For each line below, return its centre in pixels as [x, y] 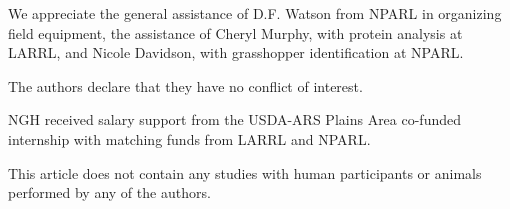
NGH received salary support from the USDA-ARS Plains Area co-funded [235, 119]
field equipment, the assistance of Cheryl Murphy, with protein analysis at [235, 32]
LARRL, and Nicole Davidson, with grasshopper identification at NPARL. [236, 52]
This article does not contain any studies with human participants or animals [245, 172]
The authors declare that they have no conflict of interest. [185, 85]
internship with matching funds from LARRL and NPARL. [189, 138]
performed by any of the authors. [109, 192]
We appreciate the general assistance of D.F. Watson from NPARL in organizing [255, 13]
